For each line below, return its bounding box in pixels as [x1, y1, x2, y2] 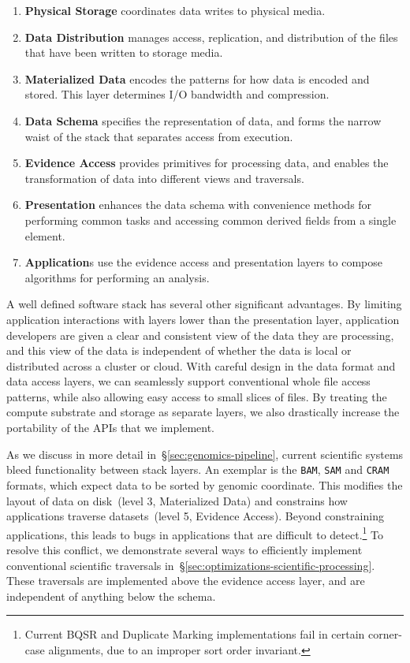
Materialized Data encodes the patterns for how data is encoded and [24, 70, 370, 87]
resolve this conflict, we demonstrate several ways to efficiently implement [6, 541, 363, 557]
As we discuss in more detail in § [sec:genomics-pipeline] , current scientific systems [6, 445, 404, 462]
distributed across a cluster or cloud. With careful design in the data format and [6, 357, 396, 374]
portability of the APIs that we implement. [6, 419, 214, 436]
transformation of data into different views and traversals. [24, 169, 304, 186]
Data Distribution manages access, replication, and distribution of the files [24, 28, 398, 45]
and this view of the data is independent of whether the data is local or [6, 342, 352, 359]
